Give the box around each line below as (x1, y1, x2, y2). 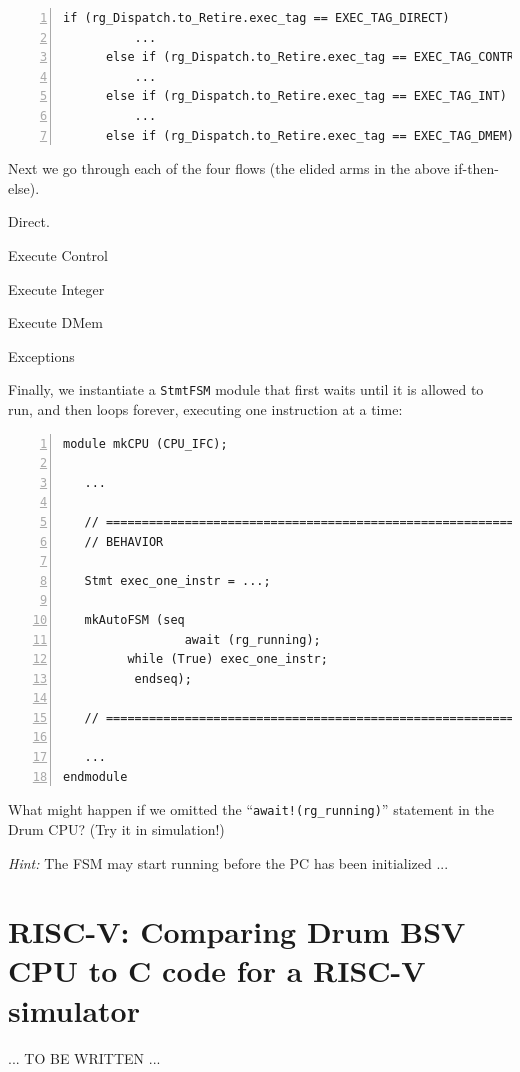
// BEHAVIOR (84, 534, 164, 549)
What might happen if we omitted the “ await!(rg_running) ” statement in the (8, 799, 494, 820)
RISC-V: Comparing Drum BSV (8, 911, 466, 952)
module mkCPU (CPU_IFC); (63, 436, 228, 451)
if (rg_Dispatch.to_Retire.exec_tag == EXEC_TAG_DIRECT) (63, 11, 450, 25)
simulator (8, 989, 140, 1030)
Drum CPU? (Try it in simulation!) (8, 818, 225, 839)
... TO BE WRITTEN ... (8, 1047, 161, 1068)
